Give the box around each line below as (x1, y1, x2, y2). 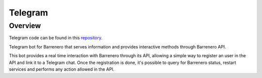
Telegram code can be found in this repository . (9, 35, 103, 41)
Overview (9, 21, 41, 30)
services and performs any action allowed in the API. (9, 66, 115, 72)
